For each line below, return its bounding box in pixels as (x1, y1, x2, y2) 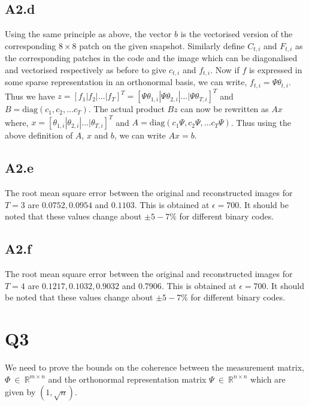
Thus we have (5, 89, 55, 102)
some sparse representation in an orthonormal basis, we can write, (5, 76, 247, 88)
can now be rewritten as (180, 103, 269, 115)
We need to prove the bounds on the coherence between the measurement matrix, (5, 361, 304, 374)
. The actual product (88, 103, 165, 115)
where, (5, 116, 29, 128)
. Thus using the (231, 116, 291, 128)
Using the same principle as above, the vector (5, 28, 172, 40)
